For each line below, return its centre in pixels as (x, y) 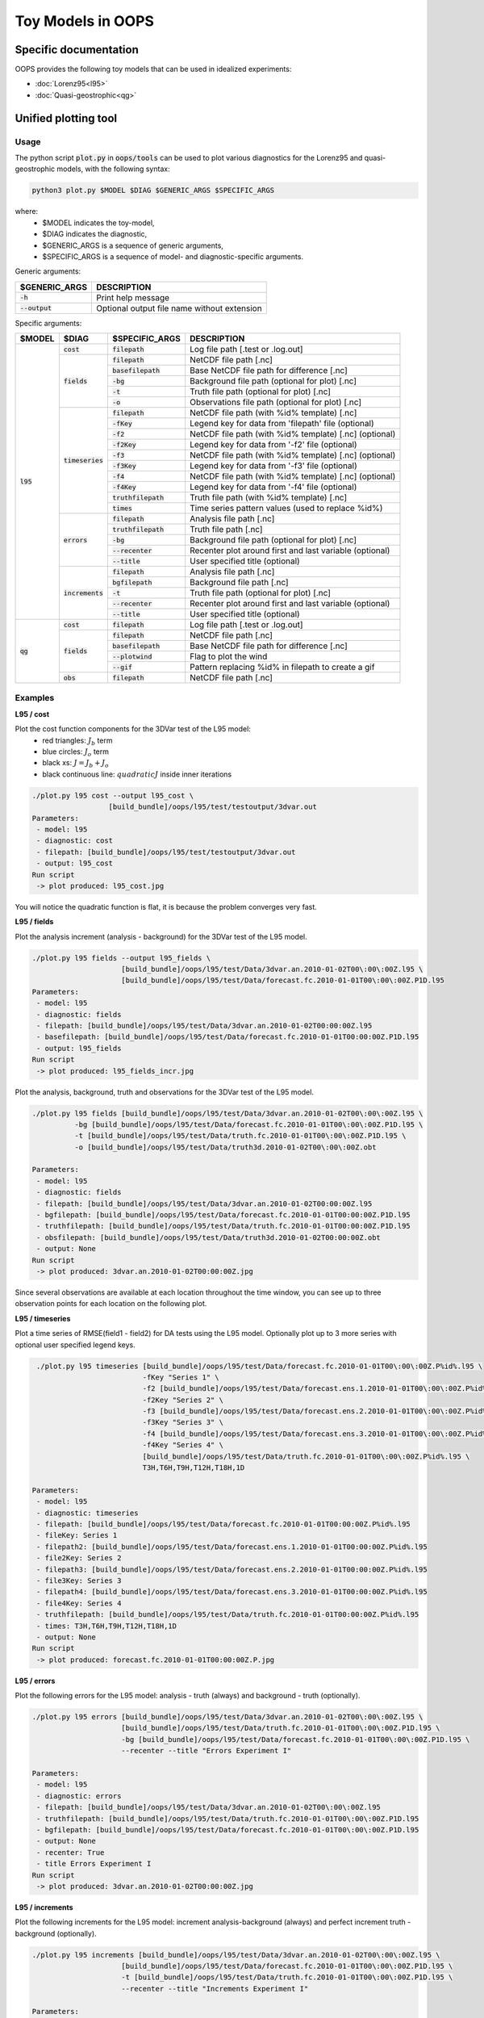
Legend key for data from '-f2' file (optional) (274, 445)
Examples (35, 698)
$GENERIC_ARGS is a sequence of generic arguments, (133, 245)
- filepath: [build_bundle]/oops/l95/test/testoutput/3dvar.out (166, 852)
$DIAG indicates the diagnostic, (95, 234)
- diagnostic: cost (75, 841)
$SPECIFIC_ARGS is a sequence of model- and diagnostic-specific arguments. (173, 256)
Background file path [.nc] (240, 583)
